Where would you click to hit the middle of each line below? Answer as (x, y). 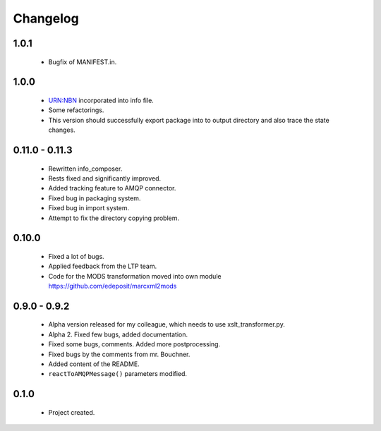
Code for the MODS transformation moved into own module (135, 276)
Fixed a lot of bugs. (77, 256)
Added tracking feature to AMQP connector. (112, 188)
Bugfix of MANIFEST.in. (83, 62)
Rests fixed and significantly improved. (105, 178)
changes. (62, 130)
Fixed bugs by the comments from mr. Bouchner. (119, 354)
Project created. (72, 412)
